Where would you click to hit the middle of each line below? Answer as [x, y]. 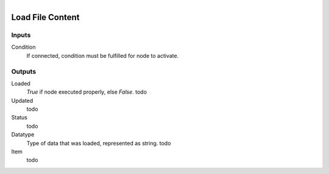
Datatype [23, 134]
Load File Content [45, 17]
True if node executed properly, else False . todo [87, 92]
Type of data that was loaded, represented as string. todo [99, 143]
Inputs [21, 35]
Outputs [24, 71]
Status [19, 117]
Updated [22, 100]
